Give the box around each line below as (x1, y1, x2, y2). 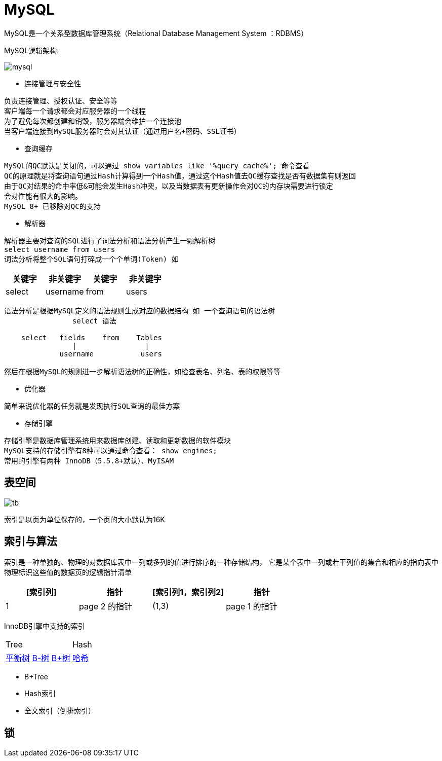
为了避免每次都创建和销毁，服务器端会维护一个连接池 (4, 117, 181, 125)
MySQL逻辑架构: (4, 46, 59, 55)
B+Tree (24, 672, 48, 681)
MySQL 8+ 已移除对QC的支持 (4, 202, 101, 210)
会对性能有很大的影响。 (4, 192, 82, 200)
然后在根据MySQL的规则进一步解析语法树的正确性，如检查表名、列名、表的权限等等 (4, 367, 281, 376)
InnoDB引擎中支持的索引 (4, 622, 85, 631)
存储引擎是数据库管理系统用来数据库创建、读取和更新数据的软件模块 (4, 436, 231, 445)
